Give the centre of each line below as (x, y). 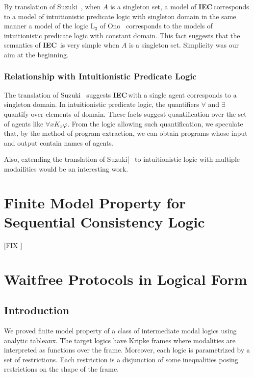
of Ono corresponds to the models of (156, 26)
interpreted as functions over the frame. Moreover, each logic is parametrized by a (127, 350)
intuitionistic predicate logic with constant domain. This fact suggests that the (122, 35)
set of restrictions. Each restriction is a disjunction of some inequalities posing (121, 359)
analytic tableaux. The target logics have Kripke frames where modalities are (120, 340)
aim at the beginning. (36, 54)
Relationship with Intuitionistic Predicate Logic (100, 76)
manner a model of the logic (46, 26)
